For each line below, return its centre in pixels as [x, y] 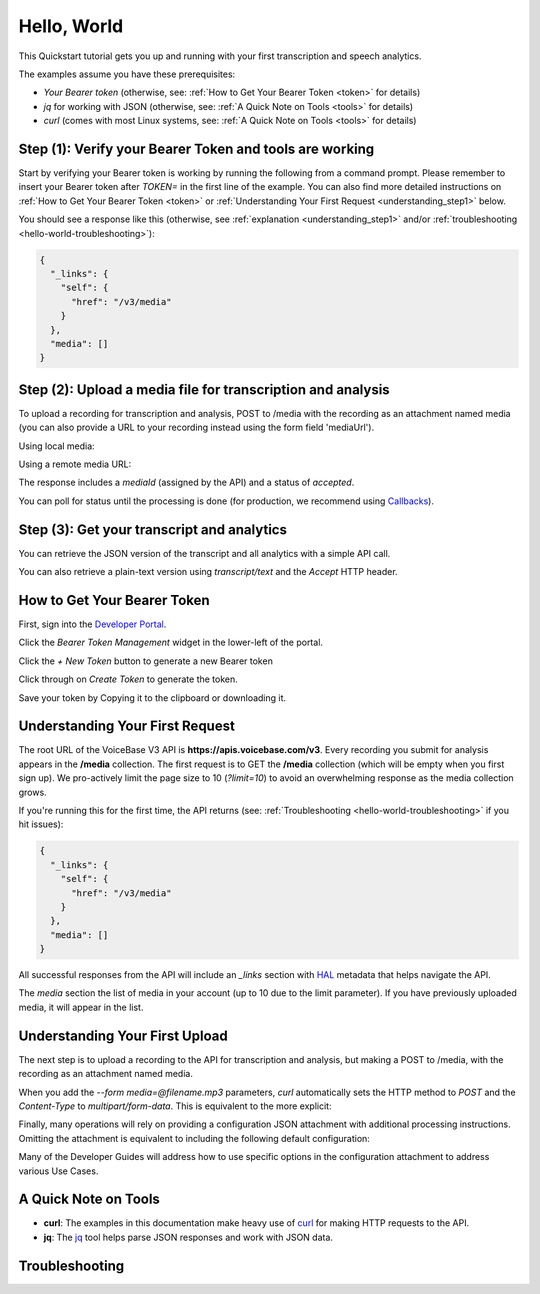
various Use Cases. [58, 1171]
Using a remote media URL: [75, 464]
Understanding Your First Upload [123, 1035]
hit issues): [41, 824]
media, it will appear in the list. [81, 1007]
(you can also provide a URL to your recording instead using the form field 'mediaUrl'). [196, 427]
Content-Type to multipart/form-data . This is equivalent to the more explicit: [175, 1106]
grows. [32, 792]
